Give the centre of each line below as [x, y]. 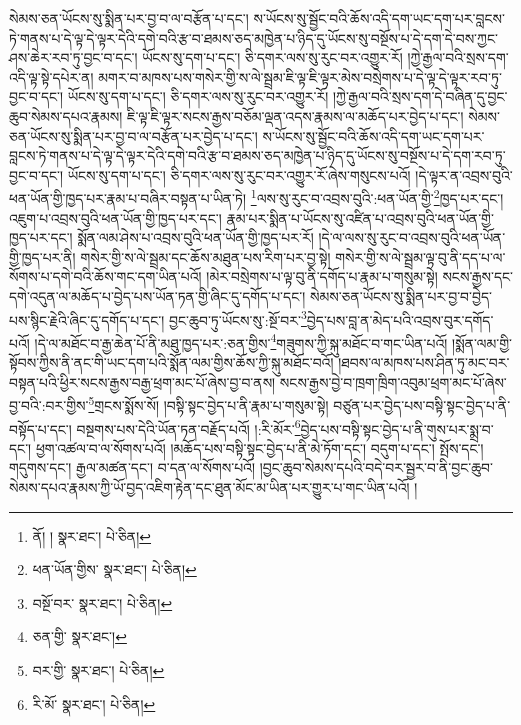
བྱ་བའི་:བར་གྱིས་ [49, 404]
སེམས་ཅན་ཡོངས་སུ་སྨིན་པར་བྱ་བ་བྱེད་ [401, 295]
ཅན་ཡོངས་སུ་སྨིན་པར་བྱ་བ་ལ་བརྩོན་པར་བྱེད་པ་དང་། [133, 135]
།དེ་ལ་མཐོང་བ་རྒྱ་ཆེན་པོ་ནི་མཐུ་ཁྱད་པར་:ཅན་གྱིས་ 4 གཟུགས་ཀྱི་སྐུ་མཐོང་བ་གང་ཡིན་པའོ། [241, 341]
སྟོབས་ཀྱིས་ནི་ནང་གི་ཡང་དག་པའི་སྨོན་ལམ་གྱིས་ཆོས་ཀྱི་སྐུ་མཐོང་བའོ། [171, 362]
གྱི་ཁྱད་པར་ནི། [42, 256]
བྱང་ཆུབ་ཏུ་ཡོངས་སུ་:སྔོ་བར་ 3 [237, 318]
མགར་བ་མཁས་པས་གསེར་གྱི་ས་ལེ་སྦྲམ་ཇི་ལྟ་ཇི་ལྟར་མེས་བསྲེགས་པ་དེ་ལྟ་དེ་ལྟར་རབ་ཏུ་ [300, 76]
